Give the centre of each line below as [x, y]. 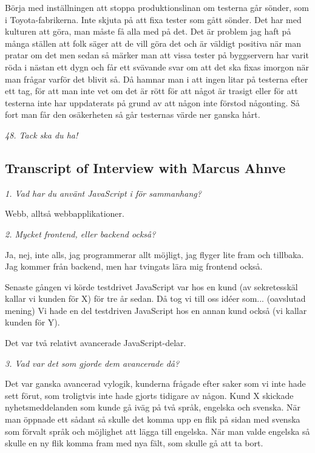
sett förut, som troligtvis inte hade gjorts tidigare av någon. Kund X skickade [149, 395]
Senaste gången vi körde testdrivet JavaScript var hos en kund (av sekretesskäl [151, 286]
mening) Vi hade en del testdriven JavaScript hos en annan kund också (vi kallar [156, 310]
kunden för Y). [32, 322]
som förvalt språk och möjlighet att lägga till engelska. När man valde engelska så [157, 431]
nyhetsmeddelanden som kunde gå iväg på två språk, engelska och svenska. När [153, 407]
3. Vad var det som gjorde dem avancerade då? [92, 363]
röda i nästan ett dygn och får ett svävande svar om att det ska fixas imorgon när [157, 66]
